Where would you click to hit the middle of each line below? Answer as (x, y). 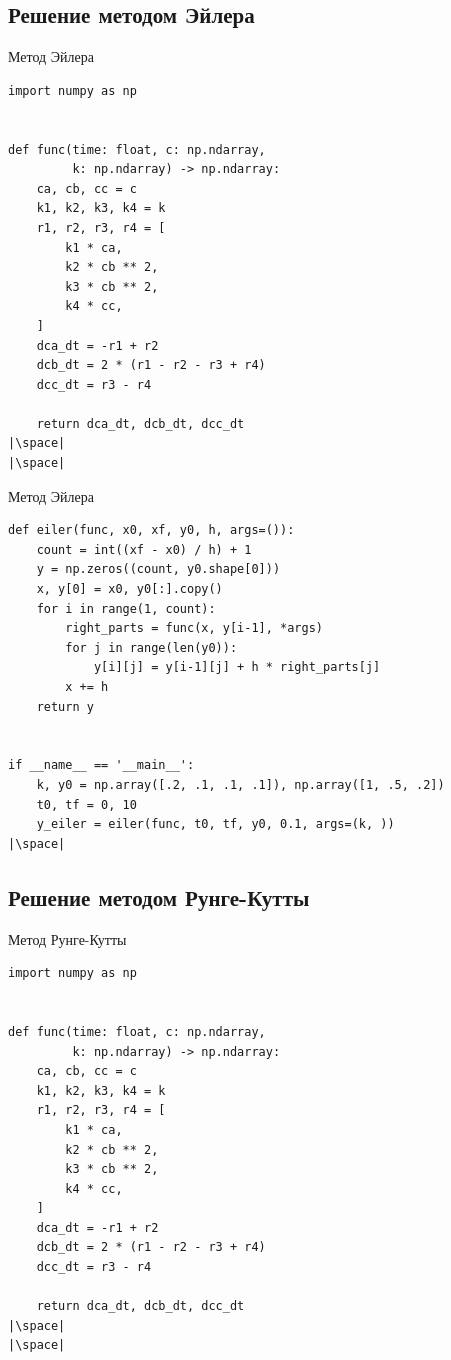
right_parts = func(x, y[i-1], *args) (194, 628)
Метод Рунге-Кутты (67, 938)
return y (65, 706)
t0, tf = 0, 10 (86, 804)
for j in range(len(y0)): (151, 647)
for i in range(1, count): (126, 608)
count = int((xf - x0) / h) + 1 (144, 549)
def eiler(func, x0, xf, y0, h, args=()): (151, 530)
